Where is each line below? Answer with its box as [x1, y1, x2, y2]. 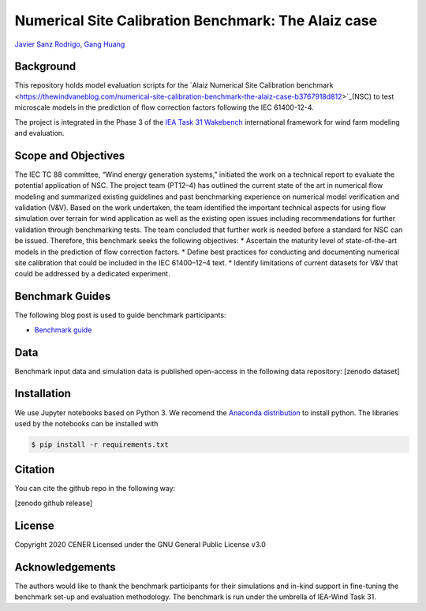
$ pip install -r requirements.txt [31, 440, 169, 449]
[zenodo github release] [14, 498, 93, 508]
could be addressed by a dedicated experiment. [14, 269, 170, 279]
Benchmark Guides [14, 290, 111, 303]
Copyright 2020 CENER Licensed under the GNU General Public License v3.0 [14, 539, 266, 549]
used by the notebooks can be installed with [14, 418, 159, 428]
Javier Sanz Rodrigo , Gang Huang [14, 39, 125, 49]
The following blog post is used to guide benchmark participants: [14, 310, 226, 320]
